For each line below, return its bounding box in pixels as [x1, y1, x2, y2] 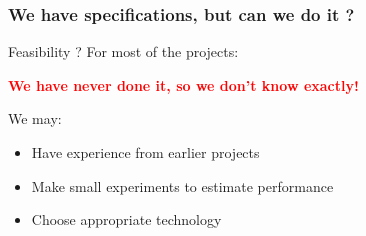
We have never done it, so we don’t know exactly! [8, 74, 359, 95]
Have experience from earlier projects [31, 142, 260, 162]
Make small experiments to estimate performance [31, 175, 334, 196]
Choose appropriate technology [31, 209, 222, 230]
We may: [8, 108, 62, 129]
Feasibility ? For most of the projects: [8, 41, 239, 62]
